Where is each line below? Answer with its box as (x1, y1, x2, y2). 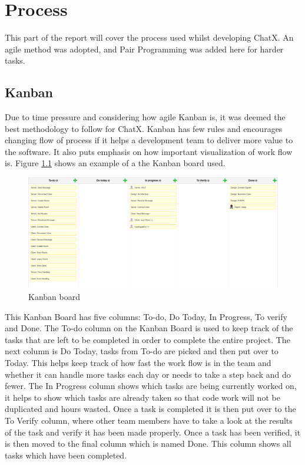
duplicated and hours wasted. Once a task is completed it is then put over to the (5, 403, 296, 415)
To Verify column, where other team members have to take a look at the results (5, 414, 293, 426)
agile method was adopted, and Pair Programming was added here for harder (5, 42, 284, 55)
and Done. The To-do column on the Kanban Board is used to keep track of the (5, 322, 293, 334)
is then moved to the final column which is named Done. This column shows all (5, 437, 291, 450)
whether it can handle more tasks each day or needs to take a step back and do (5, 368, 291, 380)
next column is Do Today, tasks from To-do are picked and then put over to (5, 345, 279, 357)
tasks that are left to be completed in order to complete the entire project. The (5, 333, 290, 345)
